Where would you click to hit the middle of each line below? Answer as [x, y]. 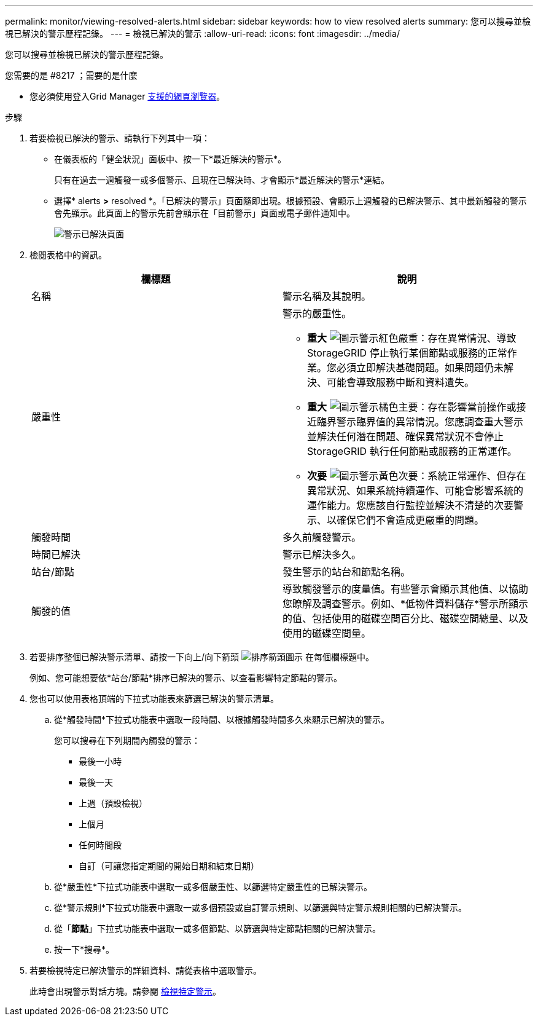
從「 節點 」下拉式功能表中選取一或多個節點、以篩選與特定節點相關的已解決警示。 [217, 928]
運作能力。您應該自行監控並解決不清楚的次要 [411, 505]
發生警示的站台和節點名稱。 [347, 572]
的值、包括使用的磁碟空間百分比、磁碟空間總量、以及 [406, 618]
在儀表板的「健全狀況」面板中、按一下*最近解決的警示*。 [170, 159]
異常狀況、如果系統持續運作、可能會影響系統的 [415, 491]
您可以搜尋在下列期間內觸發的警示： [127, 740]
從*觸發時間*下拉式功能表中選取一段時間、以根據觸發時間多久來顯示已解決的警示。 [222, 719]
